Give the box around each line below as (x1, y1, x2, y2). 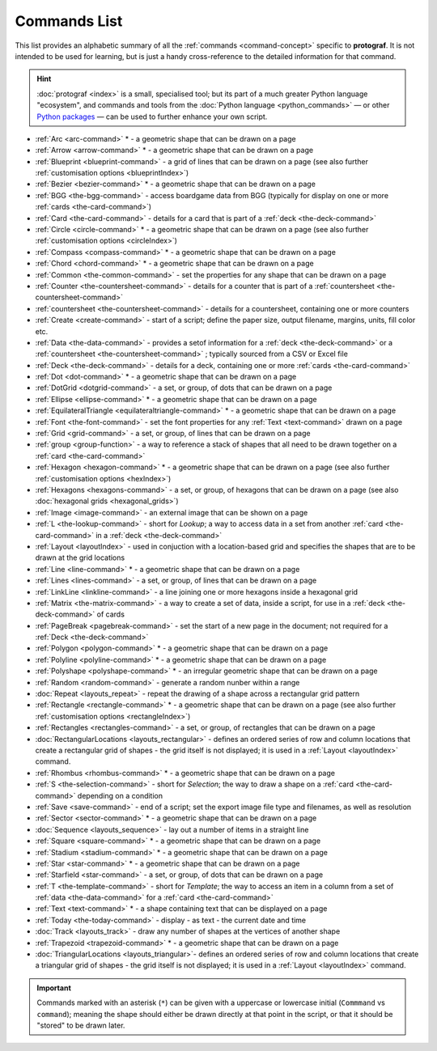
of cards (96, 609, 125, 619)
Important (36, 983, 72, 993)
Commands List (15, 12, 123, 30)
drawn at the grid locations (35, 553, 125, 562)
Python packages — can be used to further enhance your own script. (36, 112, 268, 121)
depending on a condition (77, 790, 163, 800)
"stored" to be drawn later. (36, 1020, 125, 1030)
